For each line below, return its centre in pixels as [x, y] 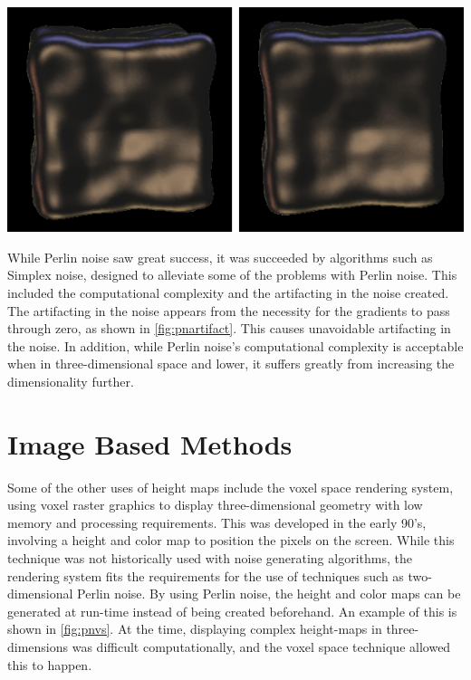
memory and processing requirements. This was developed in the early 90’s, [217, 522]
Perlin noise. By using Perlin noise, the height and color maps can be [269, 594]
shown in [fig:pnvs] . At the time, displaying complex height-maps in [195, 629]
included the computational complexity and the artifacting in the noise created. [228, 292]
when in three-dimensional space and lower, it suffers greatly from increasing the [231, 364]
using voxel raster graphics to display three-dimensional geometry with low [215, 505]
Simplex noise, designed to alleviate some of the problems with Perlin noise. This [232, 275]
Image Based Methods [150, 443]
